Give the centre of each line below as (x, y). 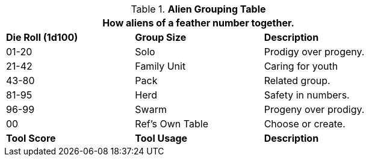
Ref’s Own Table (172, 124)
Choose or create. (305, 124)
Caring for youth (301, 66)
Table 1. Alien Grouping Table (198, 9)
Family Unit (160, 66)
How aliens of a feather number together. (198, 23)
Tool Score (31, 138)
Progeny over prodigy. (314, 109)
